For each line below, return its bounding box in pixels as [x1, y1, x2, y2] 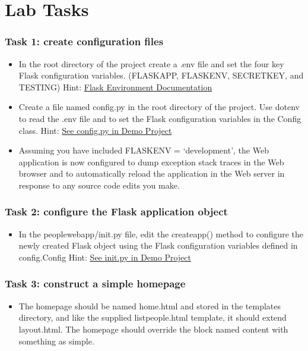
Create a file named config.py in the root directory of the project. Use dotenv [18, 101, 300, 113]
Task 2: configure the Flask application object [5, 204, 228, 219]
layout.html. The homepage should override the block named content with [18, 322, 288, 335]
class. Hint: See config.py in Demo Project [18, 124, 172, 136]
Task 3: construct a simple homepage [5, 276, 186, 291]
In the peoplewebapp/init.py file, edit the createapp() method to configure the [18, 227, 304, 240]
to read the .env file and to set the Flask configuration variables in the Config [18, 112, 301, 124]
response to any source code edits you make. [18, 178, 180, 191]
